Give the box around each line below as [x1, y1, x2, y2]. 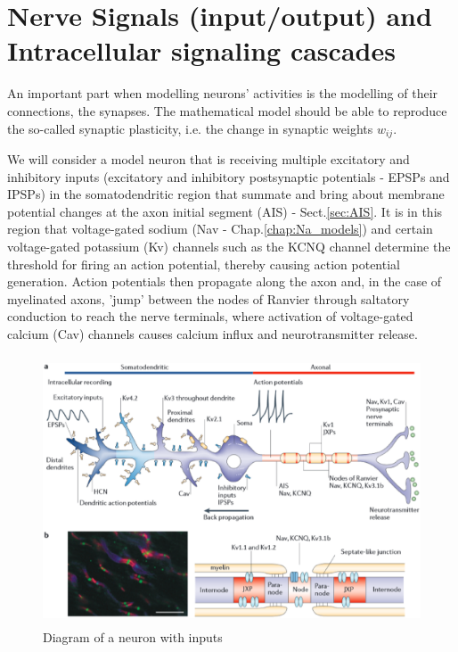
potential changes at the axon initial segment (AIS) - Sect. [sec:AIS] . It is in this [7, 202, 443, 220]
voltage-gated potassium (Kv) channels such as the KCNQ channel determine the [7, 236, 451, 255]
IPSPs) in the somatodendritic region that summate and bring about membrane [7, 185, 445, 203]
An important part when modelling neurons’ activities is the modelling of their [7, 84, 438, 103]
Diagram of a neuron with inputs [43, 628, 223, 647]
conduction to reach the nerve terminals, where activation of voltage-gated [7, 307, 413, 326]
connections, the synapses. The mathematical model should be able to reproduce [7, 101, 447, 120]
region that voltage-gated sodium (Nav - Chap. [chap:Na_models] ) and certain [7, 219, 433, 238]
